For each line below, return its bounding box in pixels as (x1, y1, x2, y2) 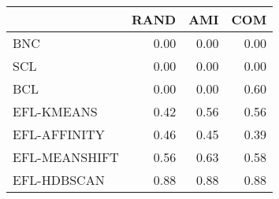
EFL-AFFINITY (13, 125, 105, 143)
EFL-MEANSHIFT (13, 148, 119, 166)
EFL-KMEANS (13, 102, 98, 120)
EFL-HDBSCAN (13, 171, 105, 189)
